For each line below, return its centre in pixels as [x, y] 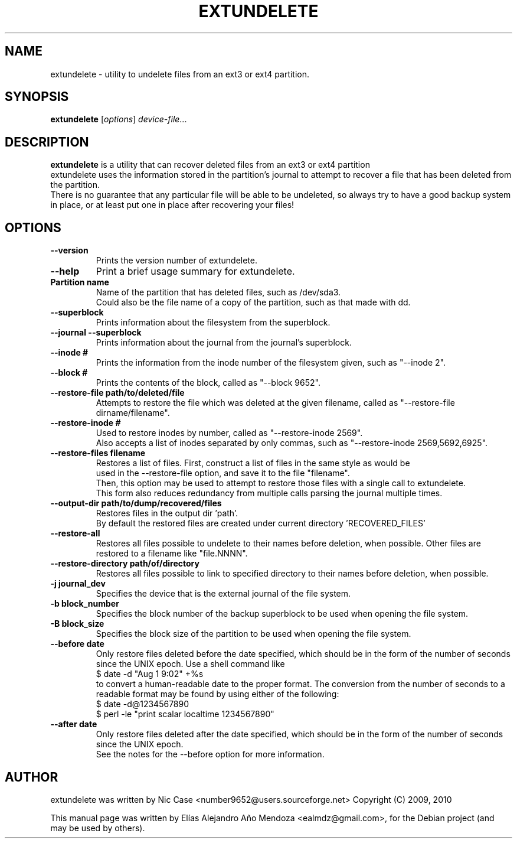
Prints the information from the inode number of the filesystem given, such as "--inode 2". [271, 363]
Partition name [80, 282]
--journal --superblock [96, 333]
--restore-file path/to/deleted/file [117, 393]
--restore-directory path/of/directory [125, 564]
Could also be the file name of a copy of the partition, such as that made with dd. [253, 302]
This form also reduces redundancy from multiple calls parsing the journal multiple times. [269, 493]
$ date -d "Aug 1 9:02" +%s [150, 674]
